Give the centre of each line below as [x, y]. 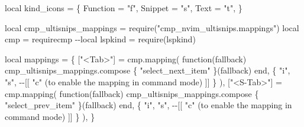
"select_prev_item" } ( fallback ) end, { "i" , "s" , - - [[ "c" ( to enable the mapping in [148, 105]
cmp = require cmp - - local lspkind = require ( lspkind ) [100, 39]
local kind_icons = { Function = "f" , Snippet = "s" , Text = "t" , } [124, 8]
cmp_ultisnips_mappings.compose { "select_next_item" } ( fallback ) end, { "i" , [148, 70]
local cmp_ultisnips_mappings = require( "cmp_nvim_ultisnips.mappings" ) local [152, 27]
